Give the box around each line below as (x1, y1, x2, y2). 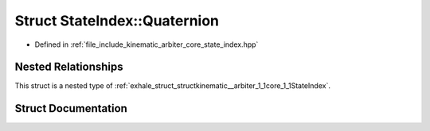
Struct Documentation (14, 102, 127, 115)
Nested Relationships (14, 60, 123, 74)
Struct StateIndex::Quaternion (14, 12, 219, 29)
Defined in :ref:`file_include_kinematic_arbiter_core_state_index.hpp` (34, 40, 259, 49)
